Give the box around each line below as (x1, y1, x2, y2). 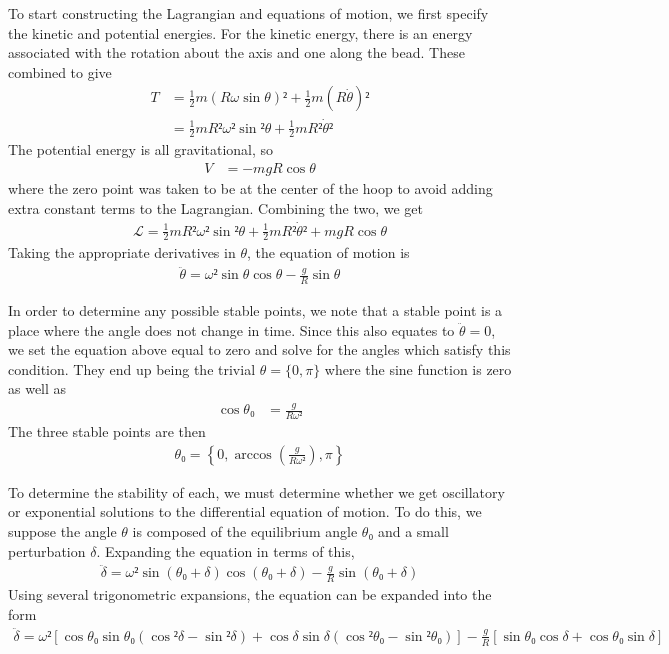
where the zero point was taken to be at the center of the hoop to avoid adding (8, 178, 493, 199)
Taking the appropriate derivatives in (8, 242, 236, 263)
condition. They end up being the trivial (8, 358, 256, 379)
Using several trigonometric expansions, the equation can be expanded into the (8, 584, 492, 605)
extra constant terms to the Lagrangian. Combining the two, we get (8, 197, 423, 218)
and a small (377, 521, 449, 541)
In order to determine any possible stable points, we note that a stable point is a (8, 300, 503, 321)
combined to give (8, 61, 112, 82)
